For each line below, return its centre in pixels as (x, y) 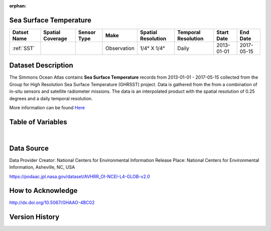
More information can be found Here (47, 107)
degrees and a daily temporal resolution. (51, 98)
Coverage (55, 39)
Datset (20, 32)
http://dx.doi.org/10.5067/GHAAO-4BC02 (52, 202)
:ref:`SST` (24, 48)
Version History (34, 217)
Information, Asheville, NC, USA (42, 167)
